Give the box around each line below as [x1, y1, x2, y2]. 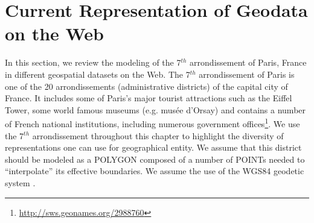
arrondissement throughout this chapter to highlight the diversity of [32, 129, 284, 142]
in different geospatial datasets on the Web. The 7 [5, 68, 190, 80]
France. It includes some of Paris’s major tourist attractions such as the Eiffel [5, 92, 292, 104]
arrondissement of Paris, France [190, 56, 307, 69]
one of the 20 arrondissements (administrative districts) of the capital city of [5, 80, 288, 92]
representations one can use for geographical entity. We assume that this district [5, 141, 302, 154]
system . [5, 176, 36, 189]
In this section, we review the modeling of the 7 [5, 56, 181, 69]
